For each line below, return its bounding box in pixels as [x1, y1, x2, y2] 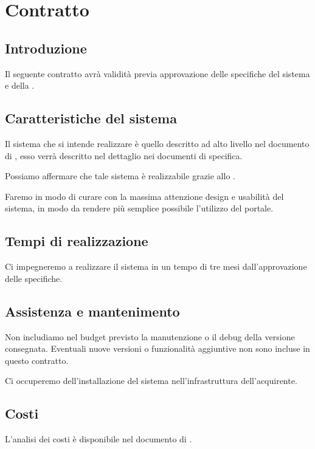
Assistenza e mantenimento [5, 301, 180, 320]
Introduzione [5, 38, 87, 57]
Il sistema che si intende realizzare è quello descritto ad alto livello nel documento [5, 137, 310, 149]
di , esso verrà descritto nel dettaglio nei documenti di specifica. [5, 149, 243, 162]
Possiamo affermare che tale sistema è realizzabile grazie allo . [5, 170, 235, 182]
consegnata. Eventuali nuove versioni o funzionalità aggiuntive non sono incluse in [5, 342, 310, 355]
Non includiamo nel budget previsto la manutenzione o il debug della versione [5, 330, 295, 343]
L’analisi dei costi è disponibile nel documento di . [5, 433, 192, 445]
